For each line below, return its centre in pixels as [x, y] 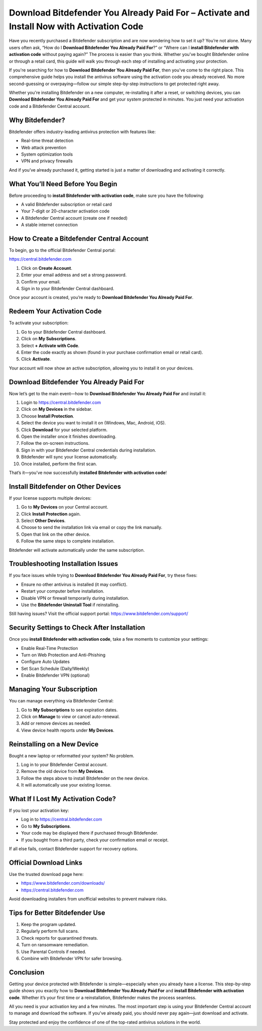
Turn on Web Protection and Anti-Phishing [63, 655]
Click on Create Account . [47, 268]
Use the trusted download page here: [46, 874]
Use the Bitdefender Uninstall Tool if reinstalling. [70, 605]
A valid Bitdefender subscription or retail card [66, 205]
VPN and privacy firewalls [47, 161]
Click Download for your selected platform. [64, 430]
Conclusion [27, 972]
